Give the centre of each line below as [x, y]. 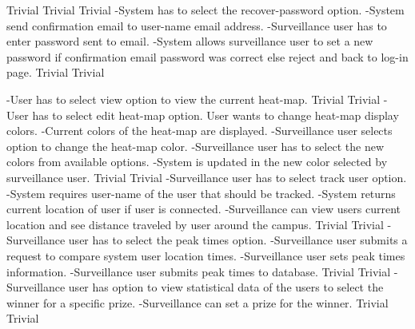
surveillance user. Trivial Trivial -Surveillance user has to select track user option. [207, 177]
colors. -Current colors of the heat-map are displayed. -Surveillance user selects [200, 131]
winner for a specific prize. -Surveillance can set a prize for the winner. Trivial [198, 302]
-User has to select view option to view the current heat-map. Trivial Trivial [194, 99]
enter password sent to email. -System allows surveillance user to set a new [190, 41]
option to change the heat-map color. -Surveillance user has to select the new [196, 146]
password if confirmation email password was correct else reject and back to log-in [207, 56]
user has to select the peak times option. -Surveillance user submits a [238, 240]
